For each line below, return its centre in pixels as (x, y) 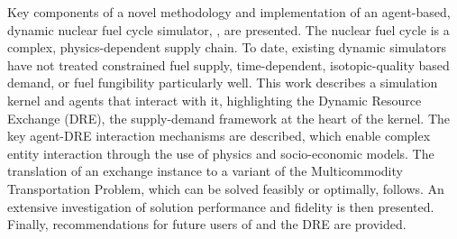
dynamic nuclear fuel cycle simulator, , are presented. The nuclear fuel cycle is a (228, 29)
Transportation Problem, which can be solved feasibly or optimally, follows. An (226, 188)
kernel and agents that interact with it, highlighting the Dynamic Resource (215, 100)
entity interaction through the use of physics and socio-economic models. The (221, 153)
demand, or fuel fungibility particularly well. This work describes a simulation (223, 83)
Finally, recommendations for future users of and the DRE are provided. (207, 224)
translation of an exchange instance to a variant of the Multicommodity (205, 171)
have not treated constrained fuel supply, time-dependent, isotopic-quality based (228, 64)
